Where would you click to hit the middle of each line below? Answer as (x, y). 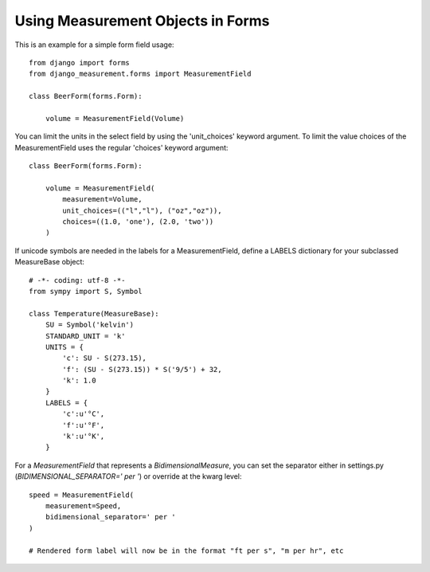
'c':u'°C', (84, 414)
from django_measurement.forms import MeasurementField (140, 74)
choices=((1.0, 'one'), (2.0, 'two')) (138, 222)
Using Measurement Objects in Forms (142, 21)
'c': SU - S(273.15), (105, 358)
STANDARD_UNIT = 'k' (85, 336)
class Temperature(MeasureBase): (94, 313)
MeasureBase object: (50, 262)
